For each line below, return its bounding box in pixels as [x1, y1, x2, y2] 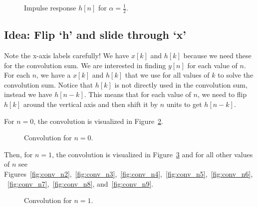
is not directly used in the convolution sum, [114, 79, 248, 90]
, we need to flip [197, 89, 247, 100]
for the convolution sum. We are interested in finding [4, 60, 166, 70]
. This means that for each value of [84, 89, 191, 100]
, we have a [36, 70, 71, 80]
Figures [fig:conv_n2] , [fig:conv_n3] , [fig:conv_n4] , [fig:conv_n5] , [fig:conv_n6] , [4, 168, 253, 179]
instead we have [4, 89, 52, 100]
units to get [166, 99, 202, 109]
